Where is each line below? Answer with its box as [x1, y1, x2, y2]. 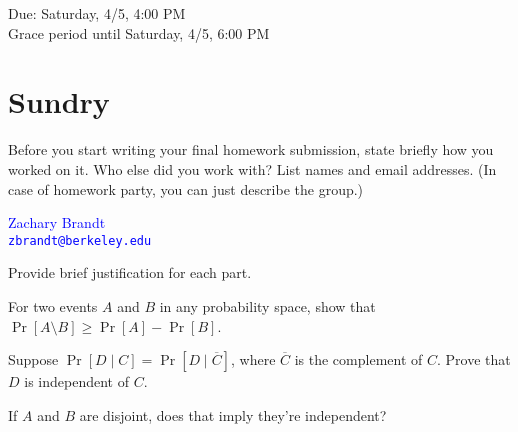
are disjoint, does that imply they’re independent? [79, 404, 387, 425]
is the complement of [294, 349, 423, 370]
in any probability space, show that [159, 295, 376, 316]
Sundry [8, 81, 110, 122]
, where [230, 349, 276, 370]
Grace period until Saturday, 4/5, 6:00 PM [8, 22, 270, 43]
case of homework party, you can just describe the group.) [8, 178, 364, 199]
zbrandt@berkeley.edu [8, 233, 152, 248]
